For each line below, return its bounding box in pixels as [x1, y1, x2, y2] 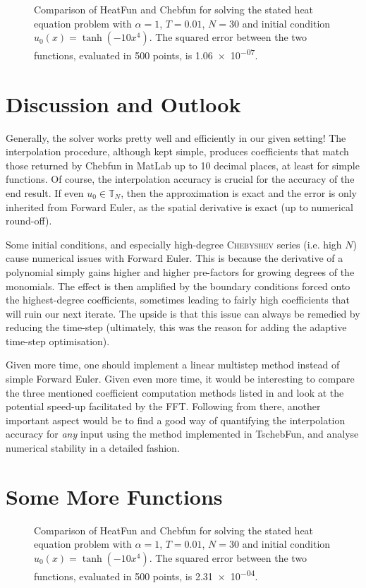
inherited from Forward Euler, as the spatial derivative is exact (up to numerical [6, 199, 353, 214]
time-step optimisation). [6, 333, 110, 348]
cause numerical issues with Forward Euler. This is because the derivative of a [6, 251, 343, 265]
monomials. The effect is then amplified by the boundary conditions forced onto [6, 278, 350, 293]
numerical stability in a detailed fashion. [6, 440, 180, 455]
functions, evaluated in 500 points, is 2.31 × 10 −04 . [34, 566, 258, 583]
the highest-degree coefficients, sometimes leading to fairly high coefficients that [6, 292, 350, 307]
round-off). [6, 213, 52, 228]
